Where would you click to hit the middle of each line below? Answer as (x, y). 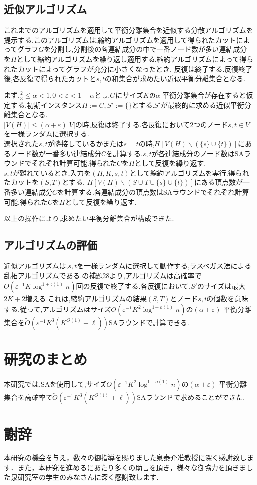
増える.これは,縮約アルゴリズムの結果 (86, 298)
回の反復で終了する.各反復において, (133, 286)
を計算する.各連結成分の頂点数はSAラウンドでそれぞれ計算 (153, 192)
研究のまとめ (46, 359)
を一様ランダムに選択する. (47, 134)
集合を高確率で (28, 397)
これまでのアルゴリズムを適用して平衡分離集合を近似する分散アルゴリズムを (128, 30)
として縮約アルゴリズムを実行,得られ (189, 172)
